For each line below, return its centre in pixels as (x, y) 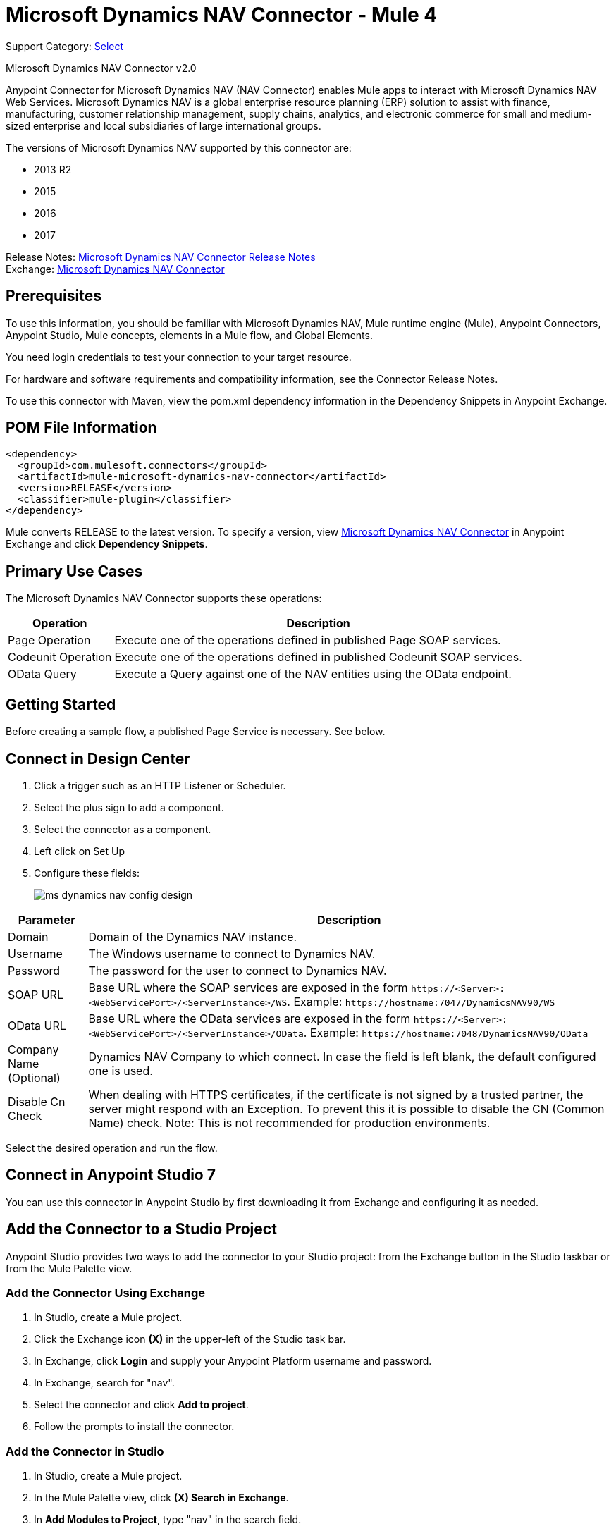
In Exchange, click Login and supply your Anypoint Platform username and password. (233, 1361)
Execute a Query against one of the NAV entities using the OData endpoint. (313, 674)
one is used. (121, 1070)
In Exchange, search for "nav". (104, 1383)
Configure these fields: (87, 873)
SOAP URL (36, 994)
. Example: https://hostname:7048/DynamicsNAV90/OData (446, 1032)
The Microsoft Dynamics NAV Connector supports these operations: (164, 598)
